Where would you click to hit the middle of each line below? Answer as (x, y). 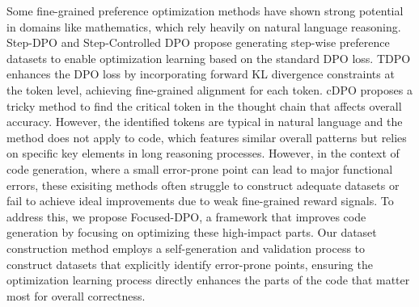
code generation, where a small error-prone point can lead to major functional (200, 168)
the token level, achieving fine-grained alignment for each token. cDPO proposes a (209, 89)
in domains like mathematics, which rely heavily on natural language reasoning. (204, 26)
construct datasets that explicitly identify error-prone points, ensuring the (190, 264)
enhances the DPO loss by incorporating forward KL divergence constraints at (201, 74)
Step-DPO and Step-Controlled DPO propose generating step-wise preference (198, 42)
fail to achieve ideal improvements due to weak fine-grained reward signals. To (200, 201)
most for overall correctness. (76, 295)
